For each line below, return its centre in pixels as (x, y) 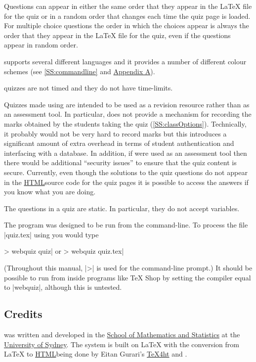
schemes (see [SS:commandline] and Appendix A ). (80, 71)
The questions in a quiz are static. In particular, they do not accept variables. (122, 208)
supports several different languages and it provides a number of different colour (125, 61)
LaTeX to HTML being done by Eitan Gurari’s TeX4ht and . (96, 354)
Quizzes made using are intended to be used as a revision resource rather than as (127, 104)
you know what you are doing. (50, 192)
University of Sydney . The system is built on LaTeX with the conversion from (122, 344)
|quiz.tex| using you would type (51, 234)
